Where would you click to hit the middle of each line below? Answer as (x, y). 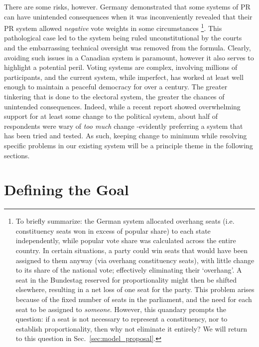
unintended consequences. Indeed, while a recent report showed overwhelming (122, 106)
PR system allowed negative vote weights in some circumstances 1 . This (113, 27)
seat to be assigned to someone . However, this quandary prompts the (121, 309)
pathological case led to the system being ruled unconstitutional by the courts (123, 38)
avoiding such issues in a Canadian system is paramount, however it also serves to (129, 57)
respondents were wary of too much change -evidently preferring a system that (124, 126)
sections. (17, 155)
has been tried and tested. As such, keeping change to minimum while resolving (126, 136)
